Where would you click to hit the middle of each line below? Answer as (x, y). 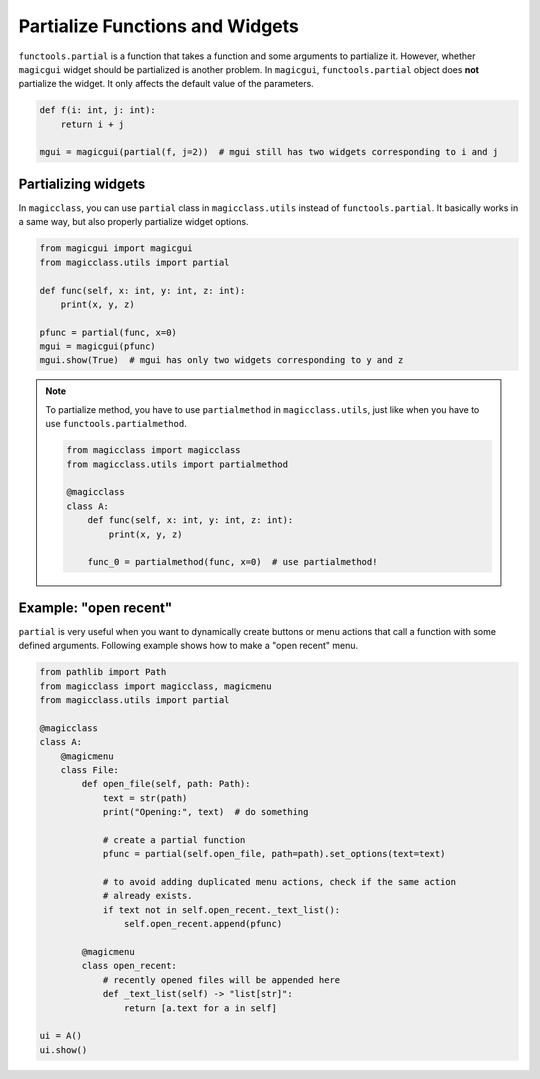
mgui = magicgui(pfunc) (98, 346)
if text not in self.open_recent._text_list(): (221, 909)
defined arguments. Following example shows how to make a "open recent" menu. (188, 646)
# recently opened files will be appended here (221, 979)
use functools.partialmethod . (116, 424)
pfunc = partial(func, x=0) (108, 332)
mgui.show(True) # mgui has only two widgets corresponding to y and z (221, 360)
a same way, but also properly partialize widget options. (133, 222)
